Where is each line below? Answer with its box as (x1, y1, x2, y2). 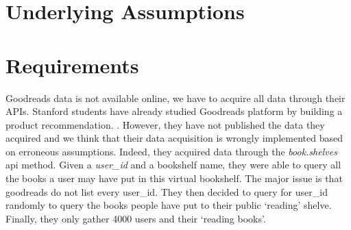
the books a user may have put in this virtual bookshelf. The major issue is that (5, 171, 343, 186)
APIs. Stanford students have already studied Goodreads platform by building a (5, 104, 343, 118)
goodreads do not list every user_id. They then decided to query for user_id (5, 184, 328, 199)
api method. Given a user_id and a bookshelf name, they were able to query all (5, 157, 341, 172)
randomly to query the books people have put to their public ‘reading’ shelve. (5, 198, 332, 212)
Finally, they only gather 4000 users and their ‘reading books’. (5, 211, 266, 225)
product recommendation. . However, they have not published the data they (5, 117, 325, 131)
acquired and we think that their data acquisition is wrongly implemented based (5, 131, 343, 145)
